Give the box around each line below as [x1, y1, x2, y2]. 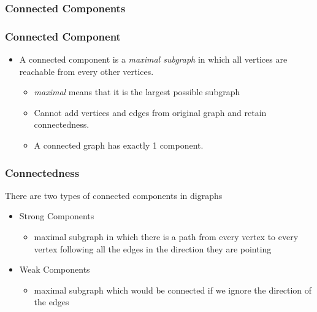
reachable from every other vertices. [19, 64, 154, 77]
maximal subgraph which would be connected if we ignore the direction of [34, 283, 312, 296]
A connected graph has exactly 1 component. [34, 139, 204, 152]
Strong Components [19, 209, 94, 222]
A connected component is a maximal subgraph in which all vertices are [19, 53, 288, 66]
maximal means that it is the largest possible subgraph [34, 85, 240, 98]
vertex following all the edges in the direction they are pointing [34, 242, 272, 255]
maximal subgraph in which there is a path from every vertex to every [34, 230, 299, 243]
